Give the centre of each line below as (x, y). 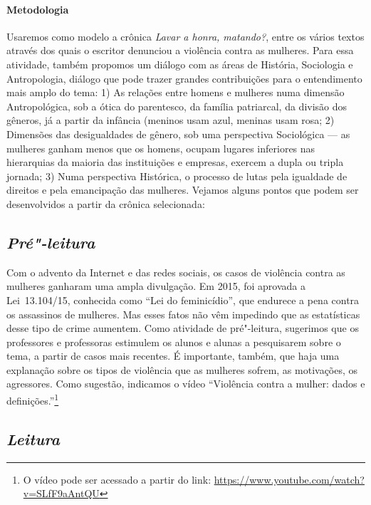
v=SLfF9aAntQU (61, 493)
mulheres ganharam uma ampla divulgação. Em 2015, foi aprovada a (156, 286)
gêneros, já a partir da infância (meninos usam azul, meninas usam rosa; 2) (171, 120)
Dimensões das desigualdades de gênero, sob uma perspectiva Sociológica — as (178, 134)
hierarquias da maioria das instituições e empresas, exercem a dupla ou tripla (175, 162)
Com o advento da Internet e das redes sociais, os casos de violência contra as (176, 272)
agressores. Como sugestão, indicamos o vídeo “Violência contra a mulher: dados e (186, 384)
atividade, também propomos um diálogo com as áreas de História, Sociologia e (180, 64)
